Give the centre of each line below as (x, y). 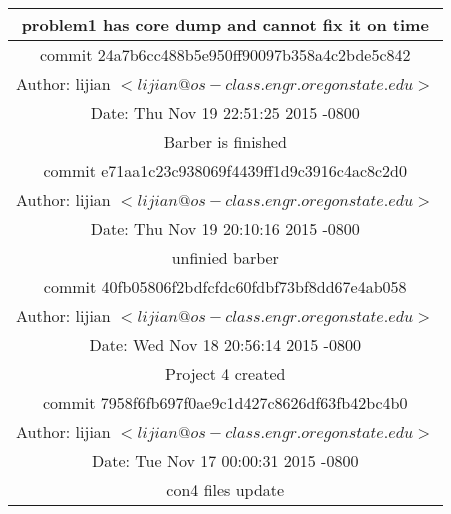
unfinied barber (225, 257)
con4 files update (225, 489)
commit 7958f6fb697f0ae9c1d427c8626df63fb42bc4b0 (225, 402)
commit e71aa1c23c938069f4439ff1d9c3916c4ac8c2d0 (225, 170)
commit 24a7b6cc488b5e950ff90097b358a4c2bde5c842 (225, 54)
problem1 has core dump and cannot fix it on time (225, 24)
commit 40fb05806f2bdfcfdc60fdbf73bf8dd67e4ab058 (225, 286)
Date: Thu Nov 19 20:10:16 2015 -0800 (225, 228)
